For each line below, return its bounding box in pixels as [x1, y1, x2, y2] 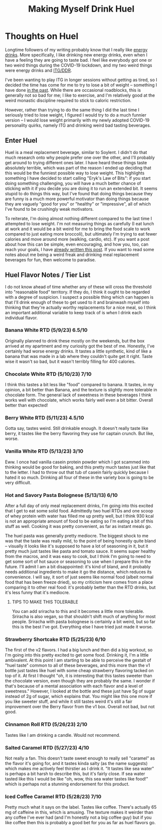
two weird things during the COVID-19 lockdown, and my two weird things [5, 62, 152, 68]
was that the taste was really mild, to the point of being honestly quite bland [5, 538, 156, 544]
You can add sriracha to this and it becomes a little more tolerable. [12, 609, 144, 614]
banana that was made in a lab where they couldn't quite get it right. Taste [5, 353, 153, 359]
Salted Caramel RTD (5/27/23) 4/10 [5, 744, 89, 751]
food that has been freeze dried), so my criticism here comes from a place [5, 579, 153, 585]
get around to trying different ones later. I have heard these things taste [5, 159, 147, 166]
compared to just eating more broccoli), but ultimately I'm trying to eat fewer [5, 231, 157, 237]
